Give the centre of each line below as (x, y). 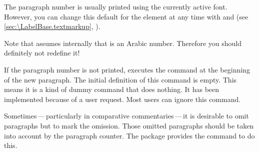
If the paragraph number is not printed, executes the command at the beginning (127, 69)
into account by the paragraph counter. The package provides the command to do (129, 135)
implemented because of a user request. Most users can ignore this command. (122, 99)
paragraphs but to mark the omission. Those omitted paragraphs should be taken (129, 125)
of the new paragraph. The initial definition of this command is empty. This (120, 79)
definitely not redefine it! (42, 53)
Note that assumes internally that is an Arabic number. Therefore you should (123, 43)
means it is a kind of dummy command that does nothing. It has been (112, 89)
